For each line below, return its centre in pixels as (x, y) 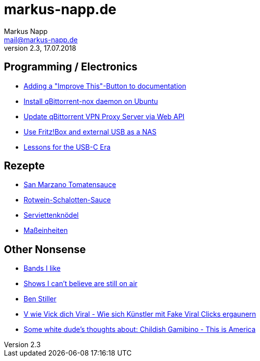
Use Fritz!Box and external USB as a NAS (90, 131)
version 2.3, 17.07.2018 (40, 48)
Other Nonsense (45, 249)
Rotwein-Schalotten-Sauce (67, 200)
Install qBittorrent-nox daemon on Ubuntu (91, 101)
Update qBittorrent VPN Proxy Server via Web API (104, 116)
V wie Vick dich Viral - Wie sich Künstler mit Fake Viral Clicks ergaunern (140, 314)
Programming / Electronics (71, 67)
